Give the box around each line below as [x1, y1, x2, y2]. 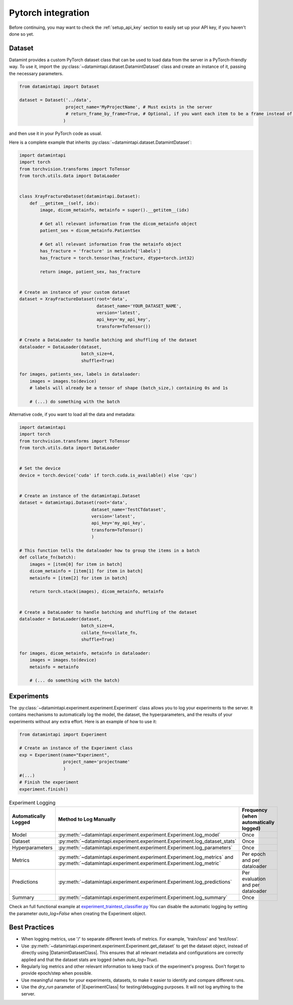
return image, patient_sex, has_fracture [40, 269, 141, 274]
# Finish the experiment [19, 780, 79, 785]
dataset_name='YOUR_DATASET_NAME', [96, 303, 182, 309]
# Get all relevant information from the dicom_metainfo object [40, 221, 197, 226]
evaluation [242, 875, 266, 882]
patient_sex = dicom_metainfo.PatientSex [40, 228, 141, 233]
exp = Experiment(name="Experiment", [19, 752, 110, 758]
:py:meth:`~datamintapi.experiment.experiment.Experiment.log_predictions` [58, 878, 232, 885]
